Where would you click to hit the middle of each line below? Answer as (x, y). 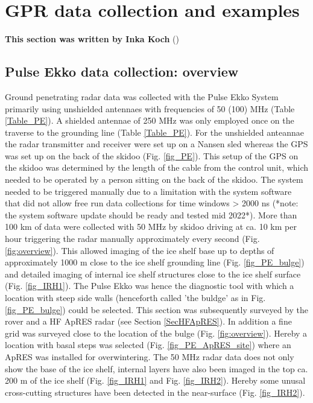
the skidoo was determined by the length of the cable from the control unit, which (157, 167)
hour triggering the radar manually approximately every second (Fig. (132, 239)
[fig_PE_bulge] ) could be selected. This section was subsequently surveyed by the (157, 309)
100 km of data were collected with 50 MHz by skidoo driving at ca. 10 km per (151, 227)
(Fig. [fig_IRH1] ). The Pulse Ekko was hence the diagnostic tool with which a (150, 286)
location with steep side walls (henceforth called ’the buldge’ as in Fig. (135, 298)
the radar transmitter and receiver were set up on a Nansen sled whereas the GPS (156, 144)
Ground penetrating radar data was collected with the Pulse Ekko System (142, 96)
